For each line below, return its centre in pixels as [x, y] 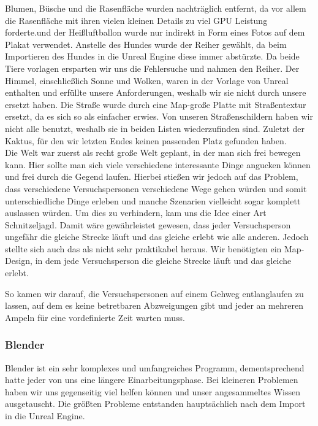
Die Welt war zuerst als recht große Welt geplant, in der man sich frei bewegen [153, 153]
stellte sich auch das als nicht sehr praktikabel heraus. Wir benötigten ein [143, 248]
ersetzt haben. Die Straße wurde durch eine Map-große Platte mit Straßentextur [156, 104]
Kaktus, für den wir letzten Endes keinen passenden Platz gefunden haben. [146, 140]
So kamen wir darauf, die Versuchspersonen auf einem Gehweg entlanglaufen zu [154, 293]
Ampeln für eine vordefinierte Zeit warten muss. [95, 317]
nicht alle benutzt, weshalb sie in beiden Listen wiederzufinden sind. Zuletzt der [155, 128]
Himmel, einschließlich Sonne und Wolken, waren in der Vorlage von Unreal [147, 80]
